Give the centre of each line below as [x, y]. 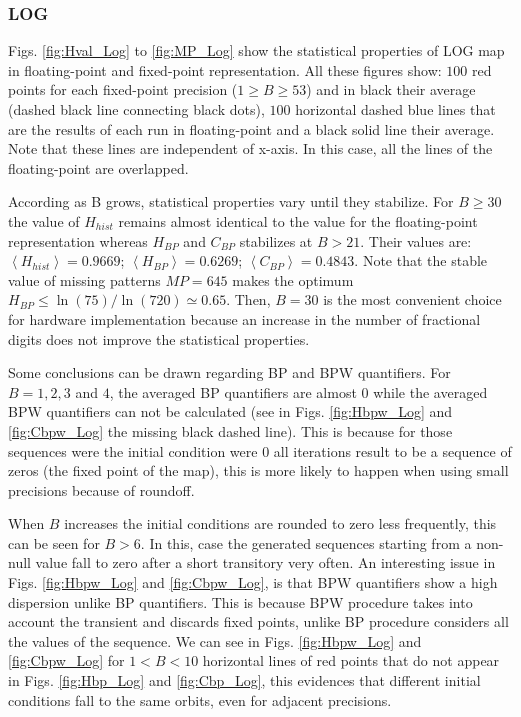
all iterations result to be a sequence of [392, 450]
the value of [44, 220]
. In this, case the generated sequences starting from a [306, 542]
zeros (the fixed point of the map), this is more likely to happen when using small [258, 470]
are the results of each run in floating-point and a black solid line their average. [251, 128]
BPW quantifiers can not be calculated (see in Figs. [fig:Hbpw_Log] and [230, 411]
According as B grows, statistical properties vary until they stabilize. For [231, 201]
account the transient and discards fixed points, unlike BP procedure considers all [258, 621]
